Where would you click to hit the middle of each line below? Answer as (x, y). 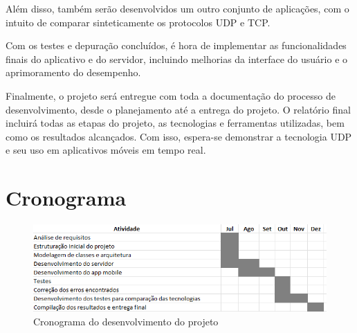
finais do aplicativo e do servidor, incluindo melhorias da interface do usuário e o (177, 58)
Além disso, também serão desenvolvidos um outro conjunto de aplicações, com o (177, 8)
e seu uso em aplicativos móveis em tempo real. (106, 150)
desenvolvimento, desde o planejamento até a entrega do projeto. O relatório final (178, 109)
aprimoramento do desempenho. (73, 72)
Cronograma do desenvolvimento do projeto (126, 322)
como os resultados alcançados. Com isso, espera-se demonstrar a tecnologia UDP (179, 136)
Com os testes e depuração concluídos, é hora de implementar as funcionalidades (176, 45)
